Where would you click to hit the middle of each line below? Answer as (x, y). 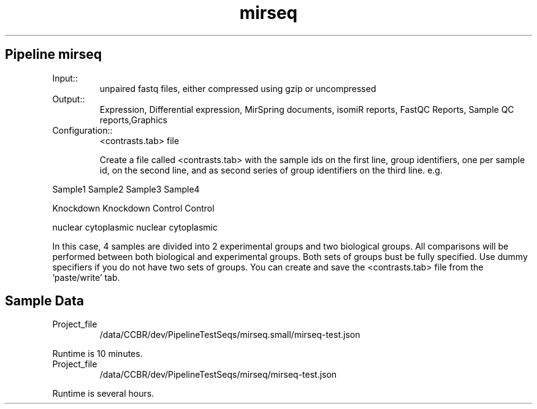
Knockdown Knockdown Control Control (133, 208)
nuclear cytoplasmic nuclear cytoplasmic (135, 227)
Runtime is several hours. (103, 394)
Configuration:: (82, 130)
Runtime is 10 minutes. (97, 354)
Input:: (65, 78)
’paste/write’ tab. (86, 277)
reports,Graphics (133, 120)
